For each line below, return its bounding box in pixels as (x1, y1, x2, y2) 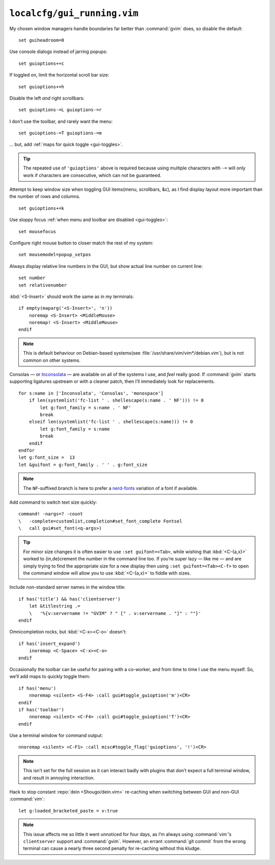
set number (18, 275, 46, 281)
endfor (18, 447, 35, 453)
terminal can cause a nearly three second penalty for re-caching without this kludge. (23, 845, 201, 852)
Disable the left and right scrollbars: (9, 95, 85, 101)
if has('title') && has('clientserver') (18, 596, 121, 602)
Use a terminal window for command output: (9, 732, 103, 738)
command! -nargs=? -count (18, 511, 84, 517)
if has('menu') (18, 685, 57, 691)
